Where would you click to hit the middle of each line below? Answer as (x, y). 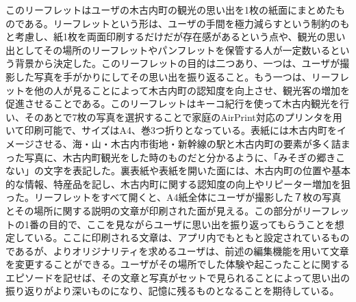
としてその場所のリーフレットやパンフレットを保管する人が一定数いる (173, 50)
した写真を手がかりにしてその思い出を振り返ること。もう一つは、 (163, 76)
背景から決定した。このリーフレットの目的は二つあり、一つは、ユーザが (177, 63)
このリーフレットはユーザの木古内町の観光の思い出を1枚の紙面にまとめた (170, 10)
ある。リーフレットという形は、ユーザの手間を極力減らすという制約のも (187, 23)
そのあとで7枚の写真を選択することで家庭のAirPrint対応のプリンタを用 (183, 116)
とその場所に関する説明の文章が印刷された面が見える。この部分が (154, 210)
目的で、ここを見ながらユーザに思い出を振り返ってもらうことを (191, 224)
